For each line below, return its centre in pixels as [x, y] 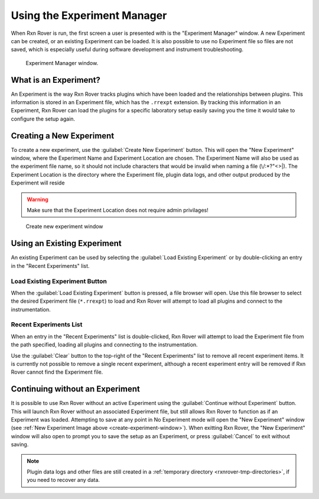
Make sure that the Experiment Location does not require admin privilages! [118, 210]
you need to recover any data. [64, 480]
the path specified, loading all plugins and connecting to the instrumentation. [104, 345]
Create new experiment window [64, 226]
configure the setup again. [43, 119]
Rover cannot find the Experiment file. [57, 372]
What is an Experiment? [56, 80]
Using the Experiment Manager [89, 15]
